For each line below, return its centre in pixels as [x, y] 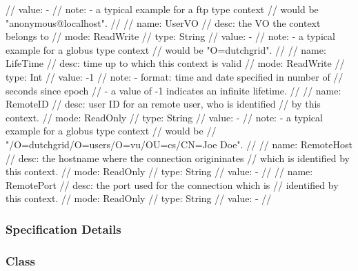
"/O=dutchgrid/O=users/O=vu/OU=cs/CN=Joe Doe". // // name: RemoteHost [179, 144]
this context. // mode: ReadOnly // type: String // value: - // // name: [159, 171]
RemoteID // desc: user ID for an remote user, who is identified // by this [163, 104]
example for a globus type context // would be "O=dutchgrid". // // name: [166, 49]
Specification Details [63, 229]
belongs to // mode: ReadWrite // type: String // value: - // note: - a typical [170, 36]
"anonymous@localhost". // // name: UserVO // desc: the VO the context [163, 22]
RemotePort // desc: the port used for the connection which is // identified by [172, 184]
